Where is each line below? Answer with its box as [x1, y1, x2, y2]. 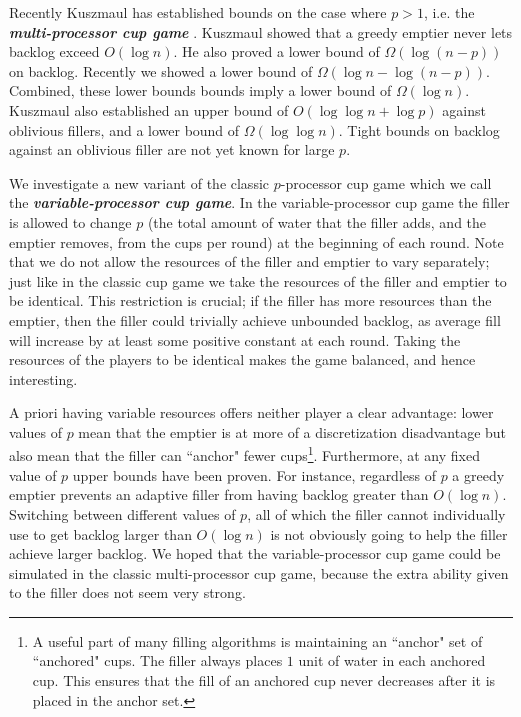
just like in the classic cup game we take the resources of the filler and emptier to [9, 270, 507, 291]
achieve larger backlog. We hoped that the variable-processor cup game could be [9, 543, 501, 564]
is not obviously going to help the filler [270, 523, 508, 544]
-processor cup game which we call [280, 172, 492, 193]
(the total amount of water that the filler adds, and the [147, 211, 487, 232]
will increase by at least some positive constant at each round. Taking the [9, 329, 461, 350]
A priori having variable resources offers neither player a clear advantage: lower [9, 402, 494, 423]
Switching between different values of [9, 503, 236, 524]
